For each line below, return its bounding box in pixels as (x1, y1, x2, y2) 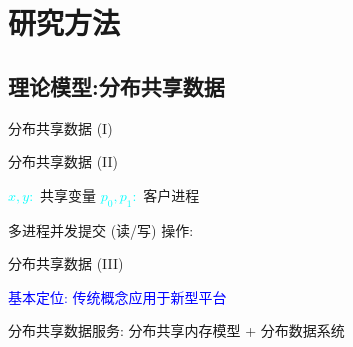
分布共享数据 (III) (8, 253, 124, 274)
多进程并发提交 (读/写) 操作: (8, 219, 194, 240)
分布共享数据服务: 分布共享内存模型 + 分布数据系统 (8, 320, 345, 341)
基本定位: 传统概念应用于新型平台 (8, 286, 227, 307)
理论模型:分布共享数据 (8, 70, 225, 101)
